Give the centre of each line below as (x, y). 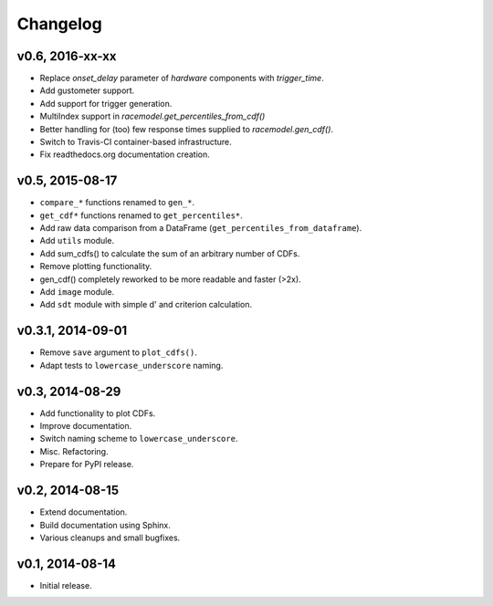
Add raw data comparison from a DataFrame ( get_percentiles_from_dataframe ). (201, 228)
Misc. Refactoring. (74, 451)
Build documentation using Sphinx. (105, 525)
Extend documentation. (84, 512)
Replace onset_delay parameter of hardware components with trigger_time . (182, 78)
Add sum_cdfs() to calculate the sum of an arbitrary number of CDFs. (170, 253)
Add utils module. (77, 241)
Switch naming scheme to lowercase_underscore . (139, 439)
